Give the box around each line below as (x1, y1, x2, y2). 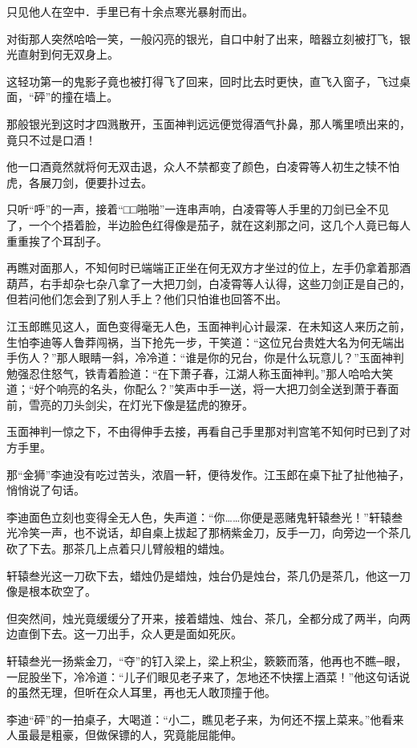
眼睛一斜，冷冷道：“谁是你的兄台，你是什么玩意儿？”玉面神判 (79, 349, 404, 366)
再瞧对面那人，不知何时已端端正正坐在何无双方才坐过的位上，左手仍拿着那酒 (6, 259, 411, 276)
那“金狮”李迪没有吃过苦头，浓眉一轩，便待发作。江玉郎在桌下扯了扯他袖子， (6, 465, 411, 482)
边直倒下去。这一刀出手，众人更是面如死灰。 (6, 625, 242, 642)
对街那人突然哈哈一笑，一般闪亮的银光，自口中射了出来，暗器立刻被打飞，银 (6, 30, 411, 47)
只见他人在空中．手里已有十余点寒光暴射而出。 (6, 3, 253, 19)
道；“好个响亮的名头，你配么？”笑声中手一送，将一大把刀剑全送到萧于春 (6, 380, 388, 397)
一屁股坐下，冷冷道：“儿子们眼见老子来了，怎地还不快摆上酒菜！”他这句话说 (6, 668, 411, 685)
